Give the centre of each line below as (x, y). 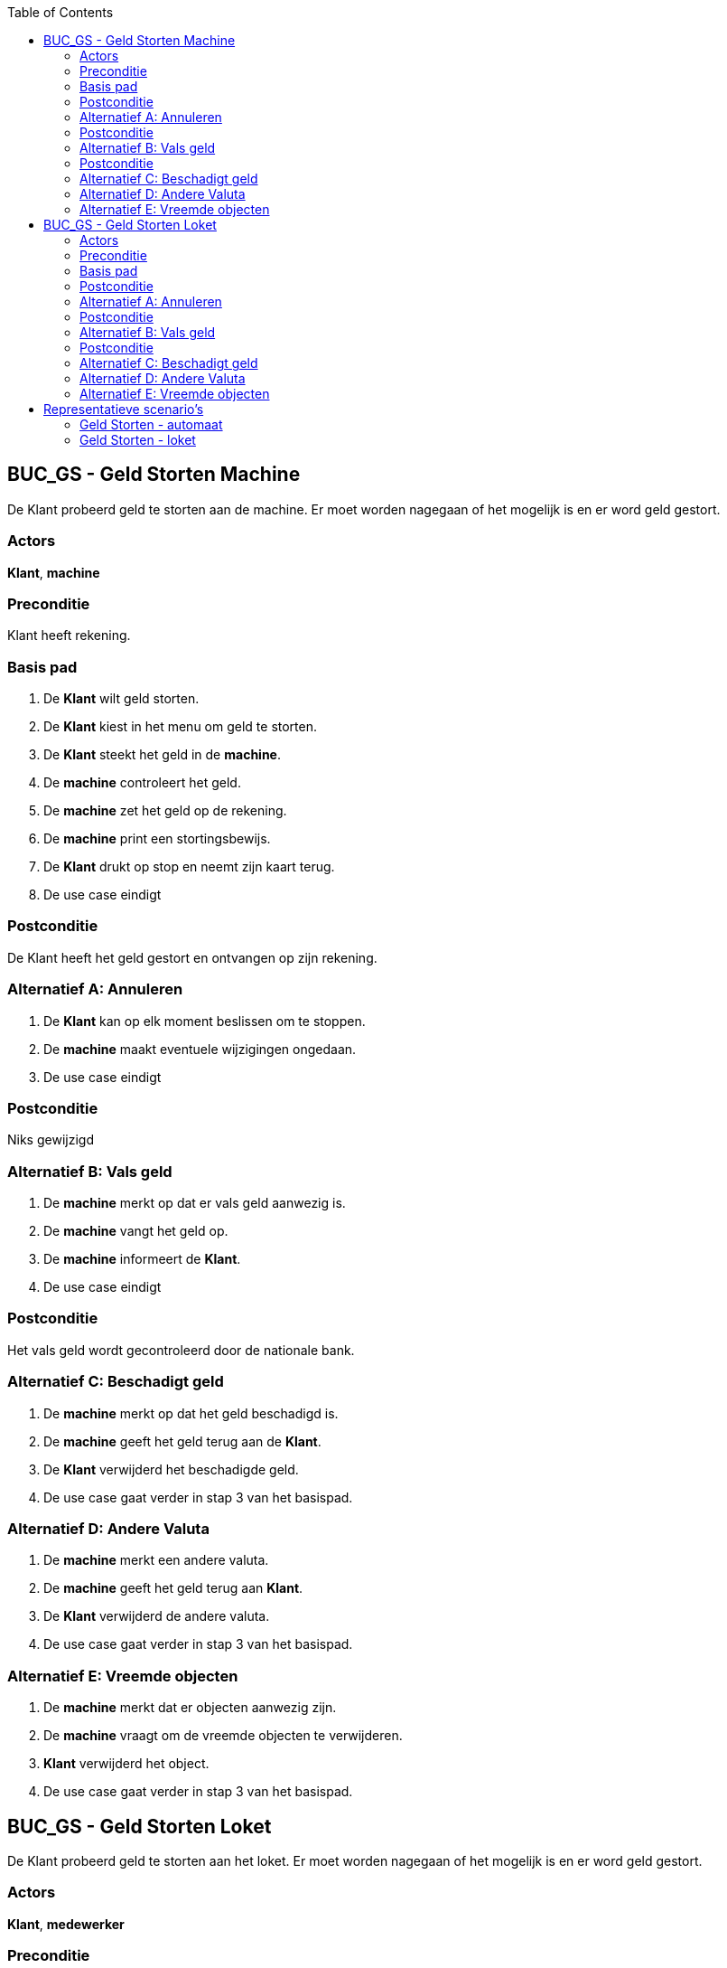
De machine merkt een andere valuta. (156, 1560)
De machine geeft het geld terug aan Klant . (173, 1588)
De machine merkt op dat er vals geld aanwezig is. (195, 1203)
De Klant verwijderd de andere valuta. (157, 1616)
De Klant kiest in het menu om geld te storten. (181, 727)
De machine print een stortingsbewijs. (157, 839)
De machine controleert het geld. (142, 783)
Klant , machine (54, 572)
